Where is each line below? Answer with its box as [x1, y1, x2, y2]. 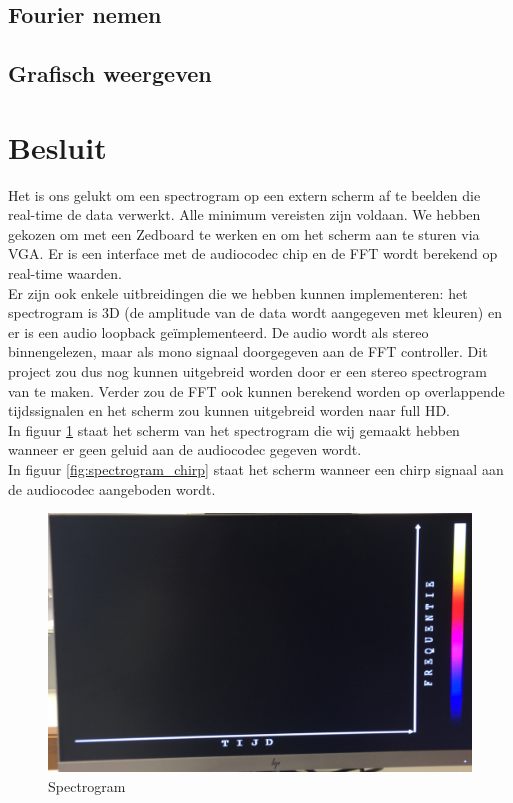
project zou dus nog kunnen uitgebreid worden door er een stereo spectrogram [8, 361, 487, 382]
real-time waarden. [8, 263, 123, 284]
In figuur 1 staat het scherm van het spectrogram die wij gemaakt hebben [8, 419, 460, 440]
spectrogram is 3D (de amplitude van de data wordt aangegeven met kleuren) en [8, 302, 502, 323]
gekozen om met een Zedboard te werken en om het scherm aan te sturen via [8, 223, 480, 244]
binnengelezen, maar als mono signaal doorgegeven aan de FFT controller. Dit [8, 341, 488, 362]
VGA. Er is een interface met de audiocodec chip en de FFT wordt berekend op [8, 243, 498, 264]
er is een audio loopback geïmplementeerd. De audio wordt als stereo [8, 321, 429, 342]
